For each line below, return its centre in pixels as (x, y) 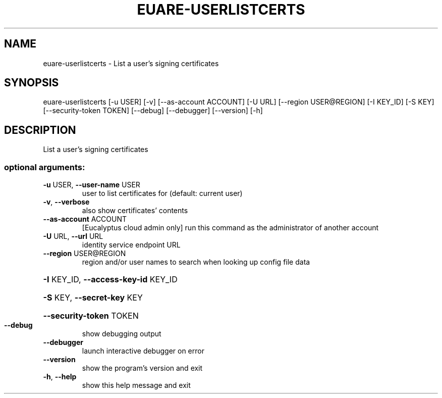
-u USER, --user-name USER (92, 185)
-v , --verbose (66, 202)
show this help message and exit (136, 385)
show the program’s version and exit (142, 368)
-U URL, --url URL (73, 236)
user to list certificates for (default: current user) (162, 193)
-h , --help (60, 377)
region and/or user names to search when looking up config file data (196, 262)
